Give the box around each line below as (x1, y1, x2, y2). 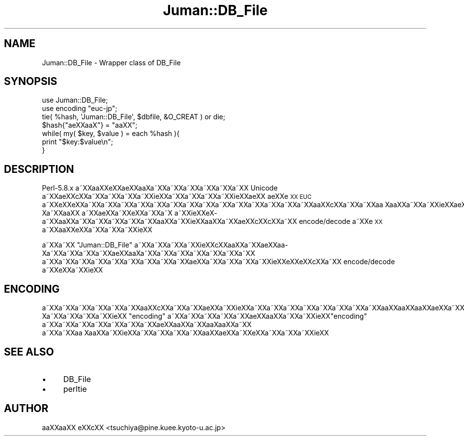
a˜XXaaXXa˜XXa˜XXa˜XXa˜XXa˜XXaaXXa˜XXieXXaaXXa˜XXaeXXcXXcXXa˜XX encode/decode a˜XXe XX (42, 217, 383, 226)
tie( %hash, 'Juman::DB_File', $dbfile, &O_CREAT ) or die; (42, 112, 226, 121)
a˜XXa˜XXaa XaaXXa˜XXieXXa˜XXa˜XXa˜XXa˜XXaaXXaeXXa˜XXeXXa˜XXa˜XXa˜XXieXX (42, 329, 329, 337)
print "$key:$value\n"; (42, 137, 114, 146)
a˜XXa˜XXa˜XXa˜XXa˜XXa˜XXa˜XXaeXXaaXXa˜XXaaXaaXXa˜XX (42, 320, 252, 329)
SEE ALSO (4, 345, 54, 358)
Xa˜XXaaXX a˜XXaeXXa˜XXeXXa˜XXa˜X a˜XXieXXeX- (42, 209, 217, 218)
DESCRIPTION (4, 163, 74, 175)
